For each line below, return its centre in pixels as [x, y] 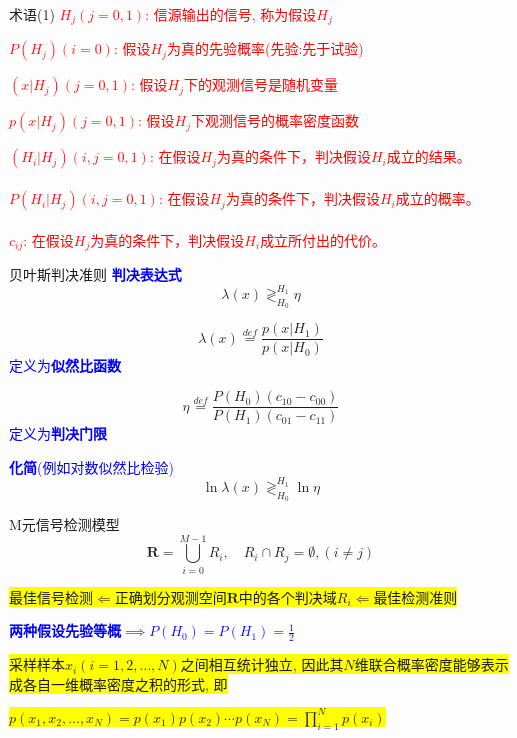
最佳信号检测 [51, 596]
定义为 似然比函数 [65, 365]
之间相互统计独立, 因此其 [262, 664]
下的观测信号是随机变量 [261, 84]
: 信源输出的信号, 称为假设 [231, 14]
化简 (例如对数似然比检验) [91, 466]
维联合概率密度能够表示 [431, 664]
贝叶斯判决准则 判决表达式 [95, 274]
